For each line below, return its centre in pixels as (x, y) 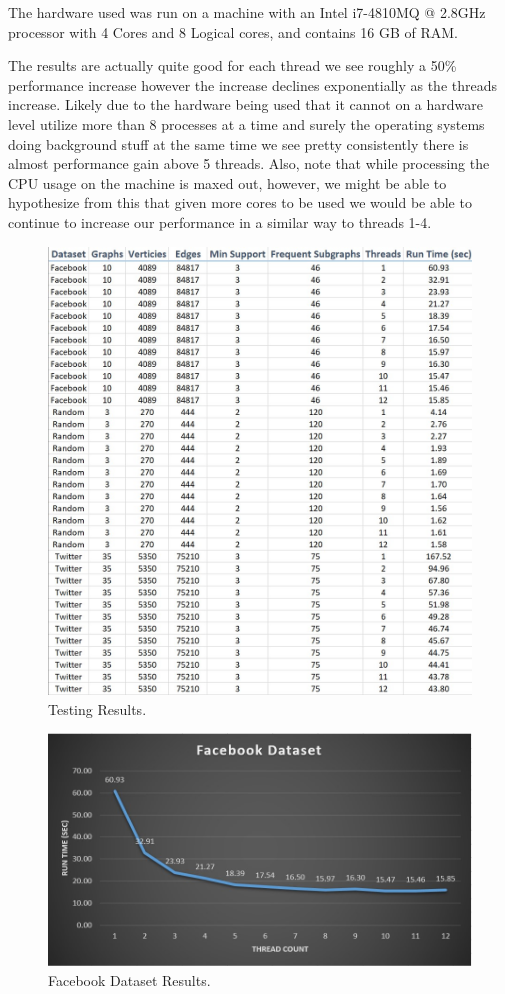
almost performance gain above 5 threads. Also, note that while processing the (249, 163)
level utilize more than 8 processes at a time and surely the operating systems (246, 123)
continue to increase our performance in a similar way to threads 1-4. (220, 221)
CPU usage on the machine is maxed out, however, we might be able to (227, 182)
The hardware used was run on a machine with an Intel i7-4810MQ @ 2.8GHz (247, 12)
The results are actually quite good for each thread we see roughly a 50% (232, 65)
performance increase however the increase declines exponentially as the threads (253, 84)
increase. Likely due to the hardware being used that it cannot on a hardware (245, 104)
